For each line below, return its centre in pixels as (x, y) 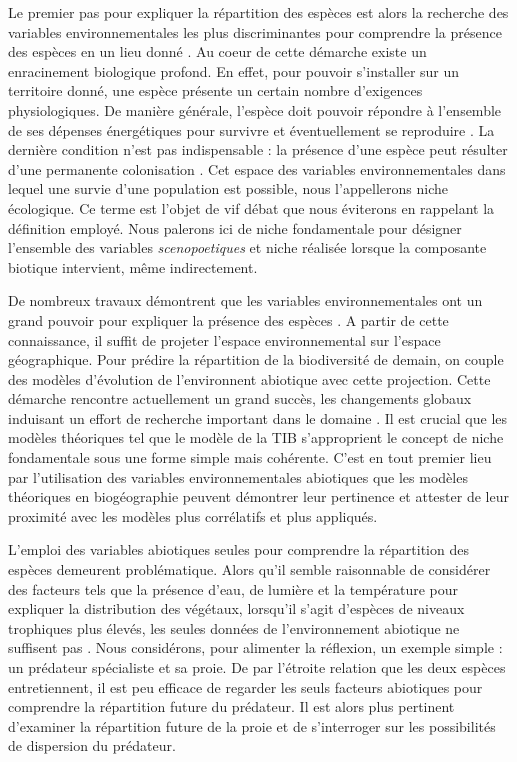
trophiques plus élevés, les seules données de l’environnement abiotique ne (234, 627)
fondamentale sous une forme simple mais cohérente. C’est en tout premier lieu (250, 457)
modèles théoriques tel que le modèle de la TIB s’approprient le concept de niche (256, 437)
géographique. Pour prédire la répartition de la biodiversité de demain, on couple (256, 359)
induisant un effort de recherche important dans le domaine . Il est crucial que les (258, 417)
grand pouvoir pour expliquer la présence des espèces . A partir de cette (228, 319)
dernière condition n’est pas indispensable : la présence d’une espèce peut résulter (258, 149)
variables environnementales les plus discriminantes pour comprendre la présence (255, 31)
